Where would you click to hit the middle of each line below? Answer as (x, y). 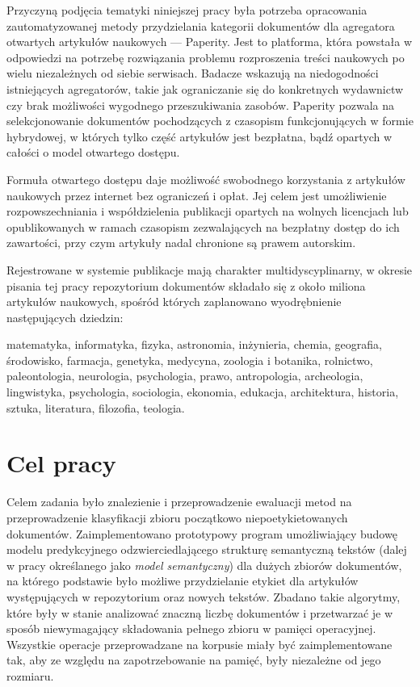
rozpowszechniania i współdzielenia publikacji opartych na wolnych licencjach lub (208, 211)
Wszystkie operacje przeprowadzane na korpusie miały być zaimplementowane (199, 644)
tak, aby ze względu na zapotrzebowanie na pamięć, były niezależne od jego (194, 660)
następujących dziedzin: (65, 317)
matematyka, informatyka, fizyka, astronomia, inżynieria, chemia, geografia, (194, 344)
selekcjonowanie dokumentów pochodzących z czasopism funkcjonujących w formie (210, 121)
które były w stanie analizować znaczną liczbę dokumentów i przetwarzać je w (200, 612)
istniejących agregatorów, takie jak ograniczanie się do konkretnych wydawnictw (205, 88)
